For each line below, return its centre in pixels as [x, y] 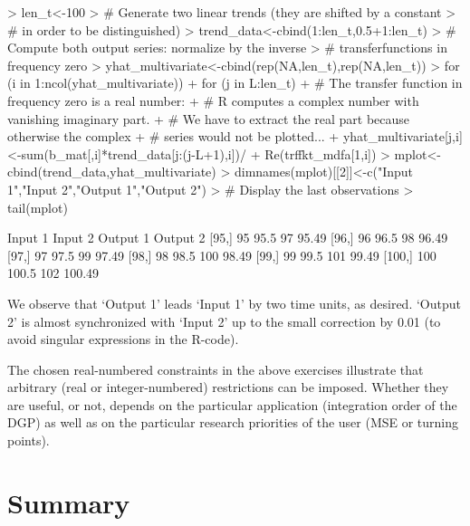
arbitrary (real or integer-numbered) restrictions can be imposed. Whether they [228, 387]
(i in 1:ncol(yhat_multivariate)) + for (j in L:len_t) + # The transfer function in [235, 83]
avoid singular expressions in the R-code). [123, 339]
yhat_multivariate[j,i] [403, 136]
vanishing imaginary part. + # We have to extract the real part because [209, 118]
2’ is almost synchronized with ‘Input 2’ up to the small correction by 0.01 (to [224, 321]
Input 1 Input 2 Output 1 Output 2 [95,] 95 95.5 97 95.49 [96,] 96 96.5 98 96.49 [228, 238]
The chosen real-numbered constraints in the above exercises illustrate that [216, 369]
